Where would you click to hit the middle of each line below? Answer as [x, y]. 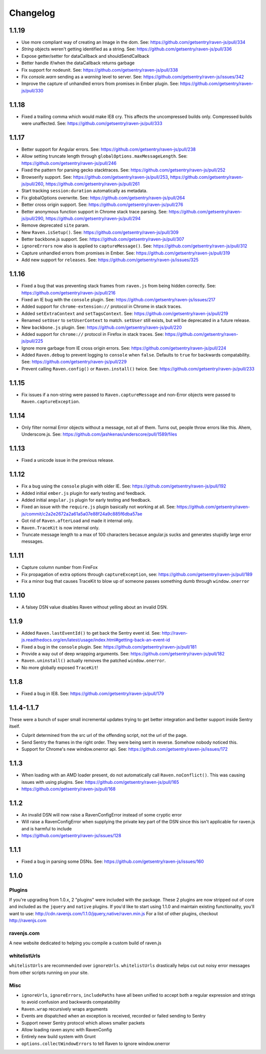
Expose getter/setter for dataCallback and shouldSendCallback [85, 56]
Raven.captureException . [51, 402]
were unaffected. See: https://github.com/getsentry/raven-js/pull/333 [92, 123]
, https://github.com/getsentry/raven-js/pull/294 [92, 218]
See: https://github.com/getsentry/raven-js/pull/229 [74, 362]
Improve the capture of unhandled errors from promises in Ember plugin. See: [100, 83]
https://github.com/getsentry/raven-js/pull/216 [68, 293]
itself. [15, 727]
